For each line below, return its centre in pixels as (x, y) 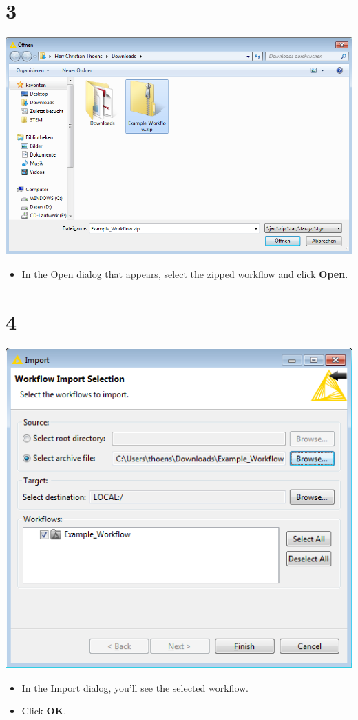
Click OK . (44, 711)
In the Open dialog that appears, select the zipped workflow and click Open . (185, 273)
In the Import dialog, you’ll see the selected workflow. (135, 687)
